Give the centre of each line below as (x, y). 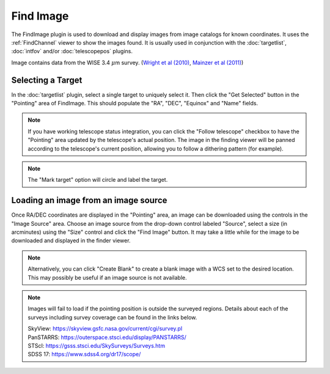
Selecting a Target (47, 80)
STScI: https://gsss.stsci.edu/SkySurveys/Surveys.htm (96, 345)
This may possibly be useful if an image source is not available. (108, 277)
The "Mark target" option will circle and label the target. (98, 180)
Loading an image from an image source (89, 200)
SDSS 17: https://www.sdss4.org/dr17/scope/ (84, 354)
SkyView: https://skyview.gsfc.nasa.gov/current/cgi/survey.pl (105, 329)
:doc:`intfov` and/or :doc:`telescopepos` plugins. (72, 51)
